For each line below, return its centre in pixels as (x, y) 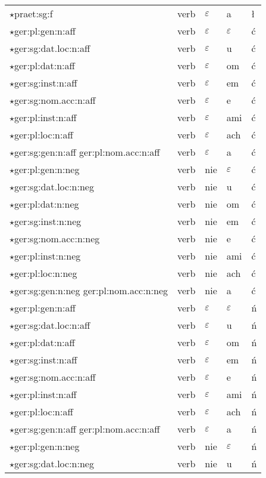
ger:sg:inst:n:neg (48, 221)
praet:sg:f (34, 13)
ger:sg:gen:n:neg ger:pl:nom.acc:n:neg (91, 290)
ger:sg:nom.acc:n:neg (57, 238)
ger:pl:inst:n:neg (48, 256)
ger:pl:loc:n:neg (46, 273)
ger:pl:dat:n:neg (47, 204)
